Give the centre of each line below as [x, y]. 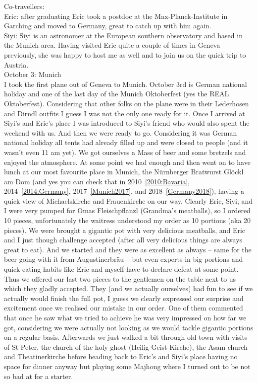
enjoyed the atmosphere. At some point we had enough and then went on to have [127, 162]
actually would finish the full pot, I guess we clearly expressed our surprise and [124, 298]
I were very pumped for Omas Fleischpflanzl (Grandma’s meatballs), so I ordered [127, 210]
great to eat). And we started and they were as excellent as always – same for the [128, 249]
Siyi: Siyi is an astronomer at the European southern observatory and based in [123, 35]
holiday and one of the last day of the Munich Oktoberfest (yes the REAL [117, 94]
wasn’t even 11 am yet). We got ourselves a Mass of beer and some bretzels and [125, 152]
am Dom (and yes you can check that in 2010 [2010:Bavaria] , [97, 181]
